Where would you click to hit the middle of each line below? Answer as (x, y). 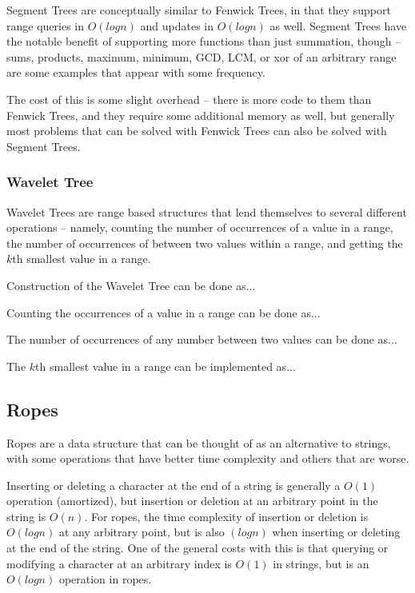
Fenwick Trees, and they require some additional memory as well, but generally (201, 115)
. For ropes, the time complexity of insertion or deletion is (226, 516)
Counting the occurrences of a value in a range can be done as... (164, 312)
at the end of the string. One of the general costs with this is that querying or (198, 548)
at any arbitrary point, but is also (142, 532)
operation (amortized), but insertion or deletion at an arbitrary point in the (192, 501)
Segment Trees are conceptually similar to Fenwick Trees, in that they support (199, 10)
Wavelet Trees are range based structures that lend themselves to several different (207, 211)
